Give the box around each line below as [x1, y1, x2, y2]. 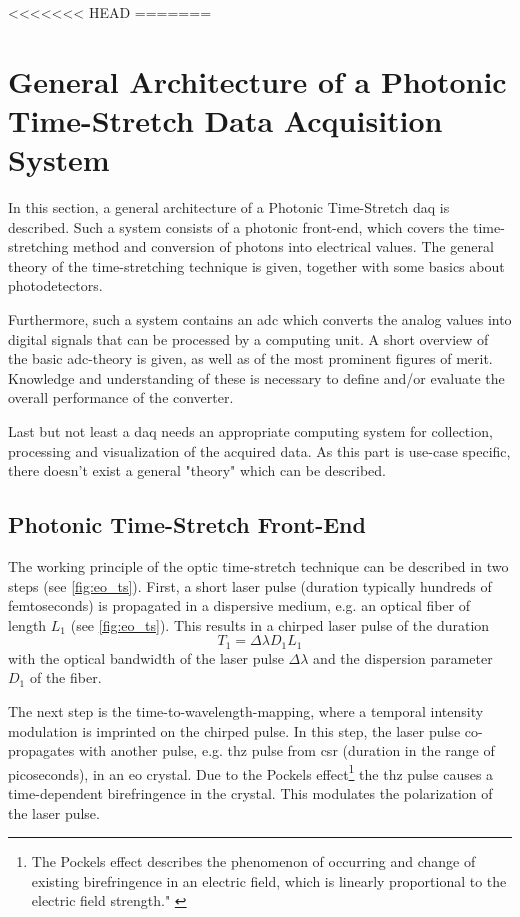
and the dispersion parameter [313, 647, 493, 668]
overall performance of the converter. [8, 387, 234, 408]
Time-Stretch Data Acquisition [8, 99, 443, 140]
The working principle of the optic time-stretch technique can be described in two [8, 556, 509, 577]
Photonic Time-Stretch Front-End [8, 509, 366, 540]
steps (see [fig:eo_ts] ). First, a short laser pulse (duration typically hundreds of [8, 575, 492, 596]
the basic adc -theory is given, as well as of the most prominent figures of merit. [8, 348, 493, 369]
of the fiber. [29, 667, 102, 688]
